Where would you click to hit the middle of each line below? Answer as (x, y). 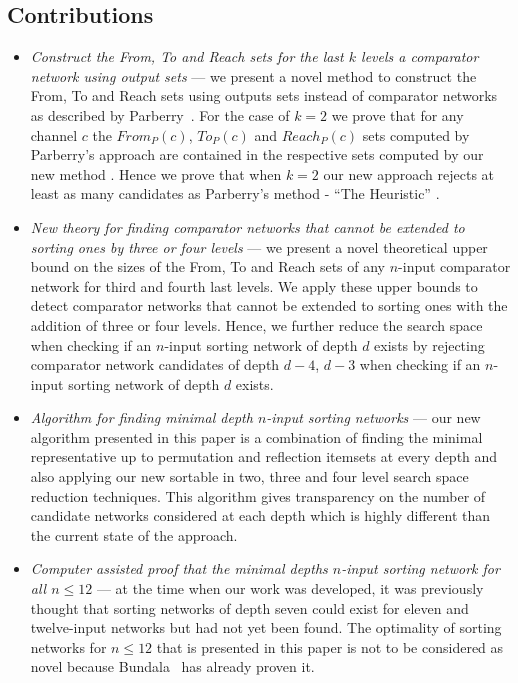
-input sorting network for (420, 568)
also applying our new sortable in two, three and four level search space (249, 476)
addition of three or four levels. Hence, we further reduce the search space (256, 324)
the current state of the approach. (134, 534)
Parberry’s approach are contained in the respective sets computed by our (257, 154)
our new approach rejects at (409, 173)
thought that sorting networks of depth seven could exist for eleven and (249, 607)
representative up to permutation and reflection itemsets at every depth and (264, 456)
